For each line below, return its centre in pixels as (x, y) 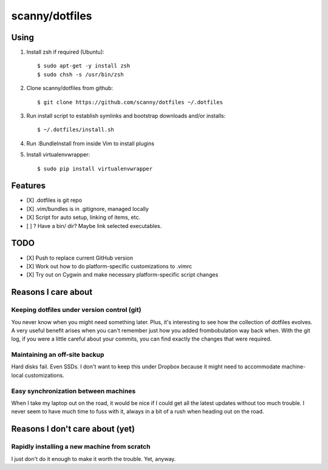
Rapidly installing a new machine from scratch (81, 447)
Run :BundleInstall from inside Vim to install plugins (91, 143)
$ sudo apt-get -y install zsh (84, 66)
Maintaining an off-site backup (58, 354)
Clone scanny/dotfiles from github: (70, 88)
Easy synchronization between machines (73, 391)
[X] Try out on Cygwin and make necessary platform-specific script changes (122, 275)
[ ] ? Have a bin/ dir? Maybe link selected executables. (94, 226)
